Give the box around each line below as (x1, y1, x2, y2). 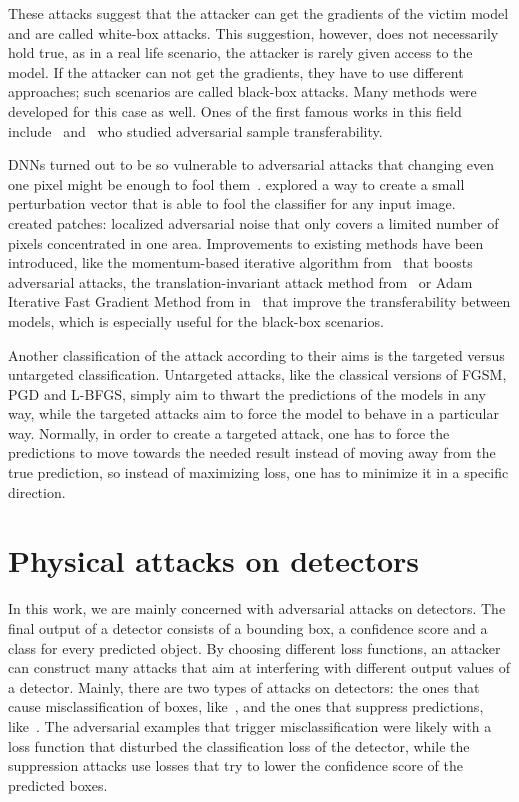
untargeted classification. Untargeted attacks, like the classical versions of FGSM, (8, 364, 507, 385)
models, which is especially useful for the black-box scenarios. (8, 310, 384, 331)
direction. (8, 481, 66, 502)
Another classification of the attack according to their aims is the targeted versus (8, 344, 505, 365)
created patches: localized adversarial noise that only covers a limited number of (8, 212, 499, 233)
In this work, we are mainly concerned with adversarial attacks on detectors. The (8, 598, 506, 619)
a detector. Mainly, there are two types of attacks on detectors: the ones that (8, 676, 480, 697)
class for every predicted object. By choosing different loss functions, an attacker (8, 637, 501, 658)
